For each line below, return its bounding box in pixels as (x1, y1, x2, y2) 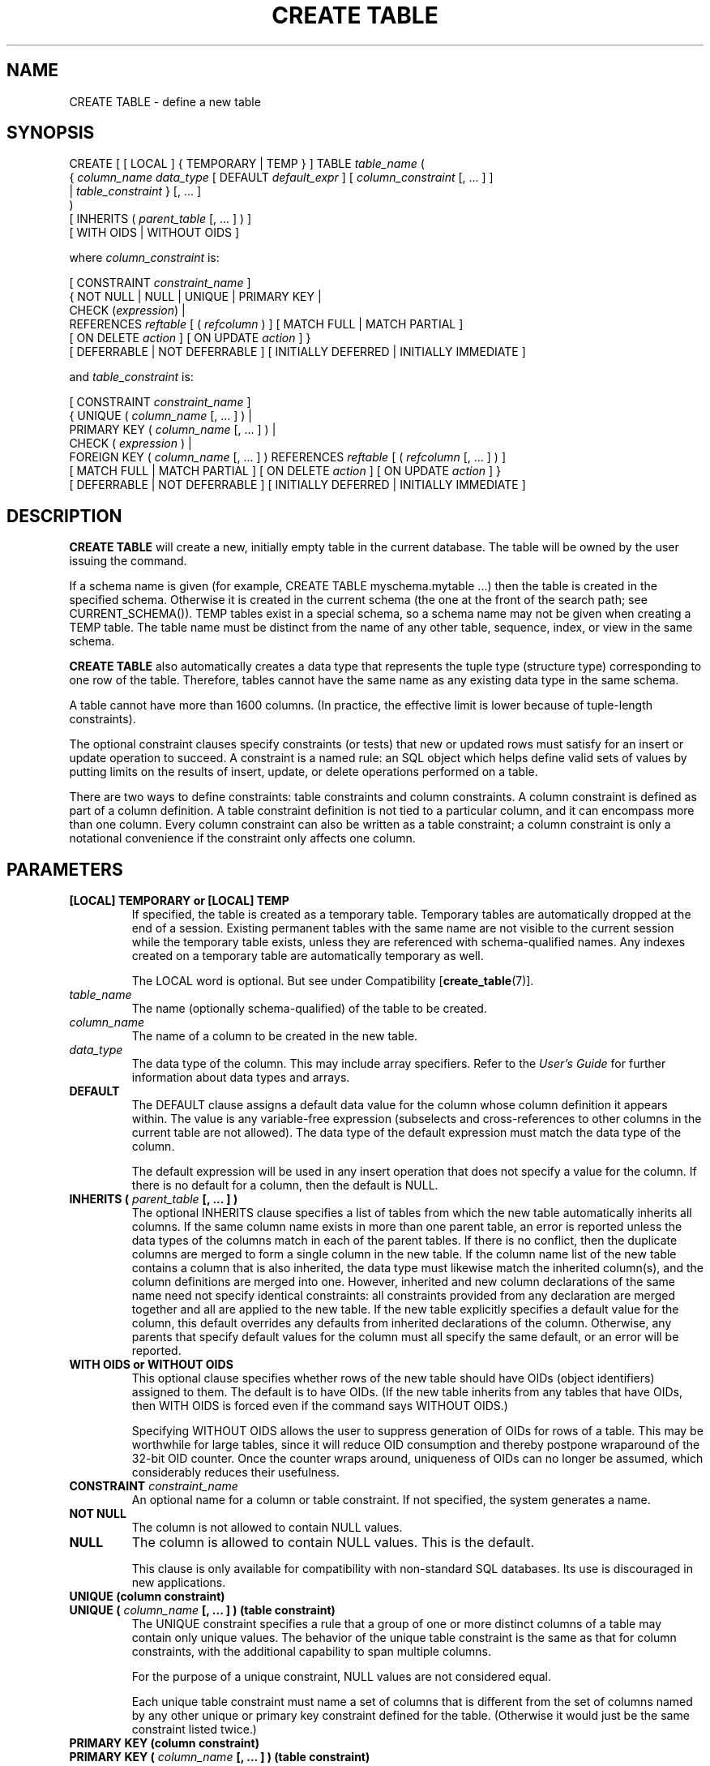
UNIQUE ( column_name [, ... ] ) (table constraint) (69, 1603, 336, 1618)
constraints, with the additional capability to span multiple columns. (131, 1644, 491, 1659)
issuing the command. (69, 554, 187, 568)
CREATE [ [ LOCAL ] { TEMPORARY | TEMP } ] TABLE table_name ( (69, 156, 425, 171)
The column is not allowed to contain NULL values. (131, 1520, 403, 1535)
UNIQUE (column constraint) (69, 1589, 225, 1604)
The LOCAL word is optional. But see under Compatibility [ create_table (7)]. (131, 974, 534, 988)
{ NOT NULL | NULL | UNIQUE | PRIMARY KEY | (69, 289, 322, 304)
